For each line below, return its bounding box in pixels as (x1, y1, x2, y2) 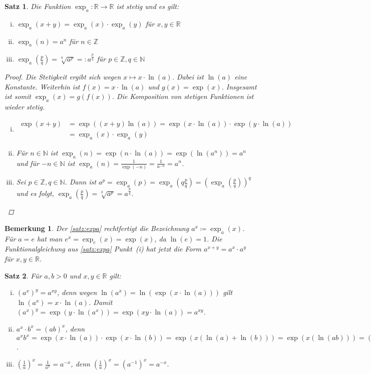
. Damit (89, 296, 113, 307)
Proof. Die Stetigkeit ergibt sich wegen (5, 71, 121, 82)
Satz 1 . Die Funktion (5, 1, 71, 11)
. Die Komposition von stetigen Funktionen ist (112, 91, 254, 101)
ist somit (5, 91, 31, 101)
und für (16, 157, 40, 168)
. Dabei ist (172, 71, 204, 82)
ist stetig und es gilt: (116, 1, 179, 11)
